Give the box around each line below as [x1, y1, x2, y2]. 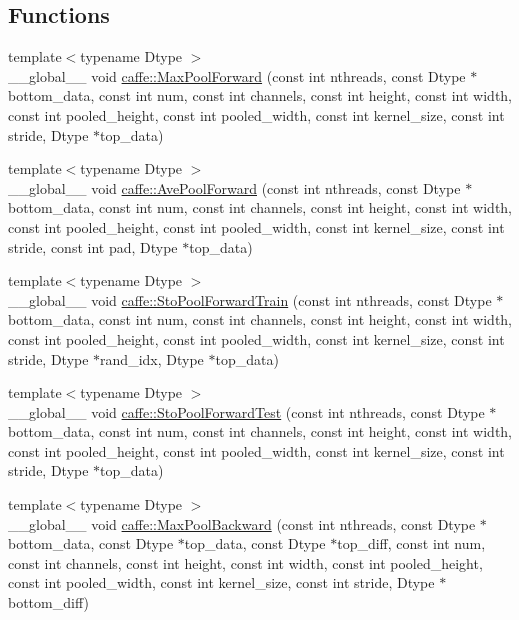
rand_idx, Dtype [100, 348, 204, 369]
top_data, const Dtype [184, 533, 326, 554]
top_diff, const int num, [337, 533, 486, 554]
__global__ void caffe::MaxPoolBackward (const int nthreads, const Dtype [8, 513, 476, 534]
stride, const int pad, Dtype [8, 236, 178, 257]
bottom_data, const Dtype [8, 533, 174, 554]
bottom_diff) [8, 592, 89, 613]
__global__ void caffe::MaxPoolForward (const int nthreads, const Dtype [8, 65, 466, 86]
